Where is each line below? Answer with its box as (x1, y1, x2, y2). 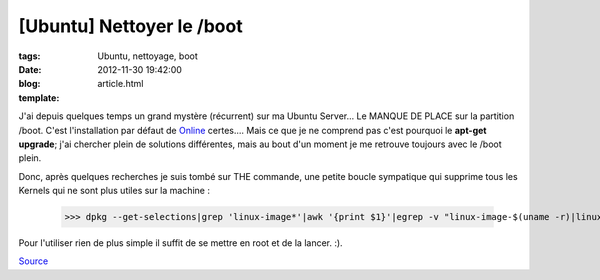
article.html (97, 78, 144, 90)
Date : (18, 63, 42, 75)
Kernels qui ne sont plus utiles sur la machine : (18, 185, 210, 197)
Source (18, 255, 49, 267)
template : (18, 91, 60, 104)
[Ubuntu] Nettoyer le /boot (18, 15, 244, 37)
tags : (18, 50, 41, 62)
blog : (18, 78, 41, 90)
